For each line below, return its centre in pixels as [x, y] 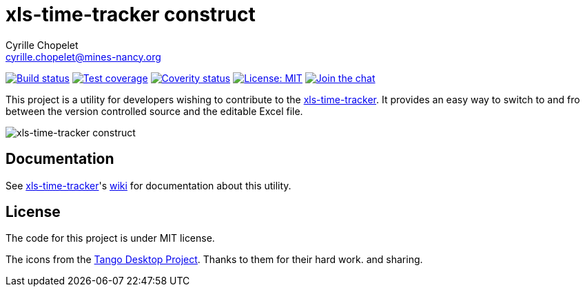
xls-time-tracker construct [131, 14]
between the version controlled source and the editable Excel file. [154, 111]
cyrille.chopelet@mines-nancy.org [83, 56]
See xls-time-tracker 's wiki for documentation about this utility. [148, 185]
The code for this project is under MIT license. [110, 238]
